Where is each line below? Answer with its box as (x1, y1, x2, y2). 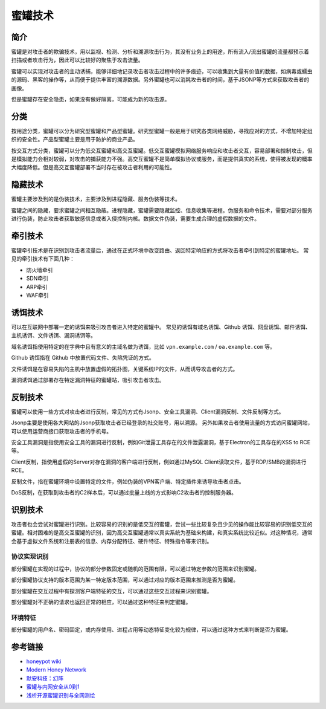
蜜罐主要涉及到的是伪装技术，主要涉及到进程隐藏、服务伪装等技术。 (11, 195, 181, 202)
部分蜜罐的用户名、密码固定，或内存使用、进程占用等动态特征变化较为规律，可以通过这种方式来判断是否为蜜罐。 (11, 626, 292, 633)
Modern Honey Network (26, 666, 87, 673)
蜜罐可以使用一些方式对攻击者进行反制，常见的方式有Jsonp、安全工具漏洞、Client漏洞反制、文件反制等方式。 (11, 408, 284, 415)
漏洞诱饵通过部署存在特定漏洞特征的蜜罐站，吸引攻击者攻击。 (11, 376, 165, 383)
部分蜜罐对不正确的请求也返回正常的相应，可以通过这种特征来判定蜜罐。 (11, 598, 191, 606)
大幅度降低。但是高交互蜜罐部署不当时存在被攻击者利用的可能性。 (11, 164, 175, 171)
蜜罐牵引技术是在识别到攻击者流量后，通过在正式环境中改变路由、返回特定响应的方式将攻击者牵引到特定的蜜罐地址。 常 (11, 247, 309, 254)
